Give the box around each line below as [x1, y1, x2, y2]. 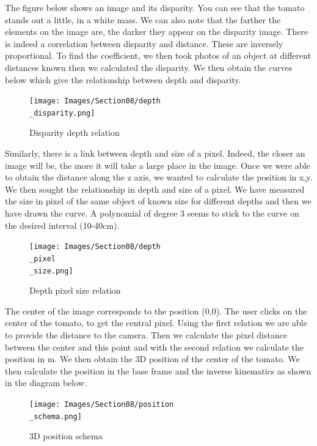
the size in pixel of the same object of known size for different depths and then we [5, 195, 312, 207]
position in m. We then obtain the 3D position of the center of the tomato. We [5, 352, 300, 365]
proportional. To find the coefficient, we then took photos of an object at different [5, 49, 312, 62]
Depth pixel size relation [29, 284, 121, 297]
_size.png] [29, 266, 73, 275]
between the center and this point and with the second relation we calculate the [5, 340, 304, 353]
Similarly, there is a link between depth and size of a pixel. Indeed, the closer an [5, 147, 305, 160]
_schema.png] [29, 412, 82, 421]
